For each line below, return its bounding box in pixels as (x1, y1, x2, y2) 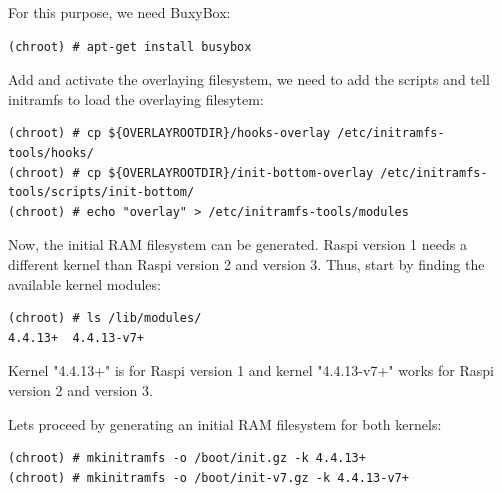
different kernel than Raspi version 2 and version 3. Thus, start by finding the (8, 253, 485, 274)
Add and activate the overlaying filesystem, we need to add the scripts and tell (8, 69, 490, 90)
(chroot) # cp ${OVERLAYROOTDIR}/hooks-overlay (8, 126, 331, 141)
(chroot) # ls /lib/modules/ (8, 311, 202, 326)
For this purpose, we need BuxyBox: (8, 2, 231, 22)
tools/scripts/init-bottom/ (8, 185, 195, 200)
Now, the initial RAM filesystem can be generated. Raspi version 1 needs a (8, 234, 467, 255)
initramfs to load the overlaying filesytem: (8, 88, 264, 109)
